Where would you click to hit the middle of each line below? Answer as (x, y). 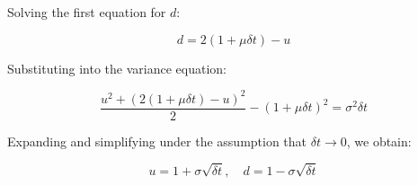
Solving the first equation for (87, 12)
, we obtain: (379, 141)
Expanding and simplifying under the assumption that (157, 141)
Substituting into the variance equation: (117, 68)
